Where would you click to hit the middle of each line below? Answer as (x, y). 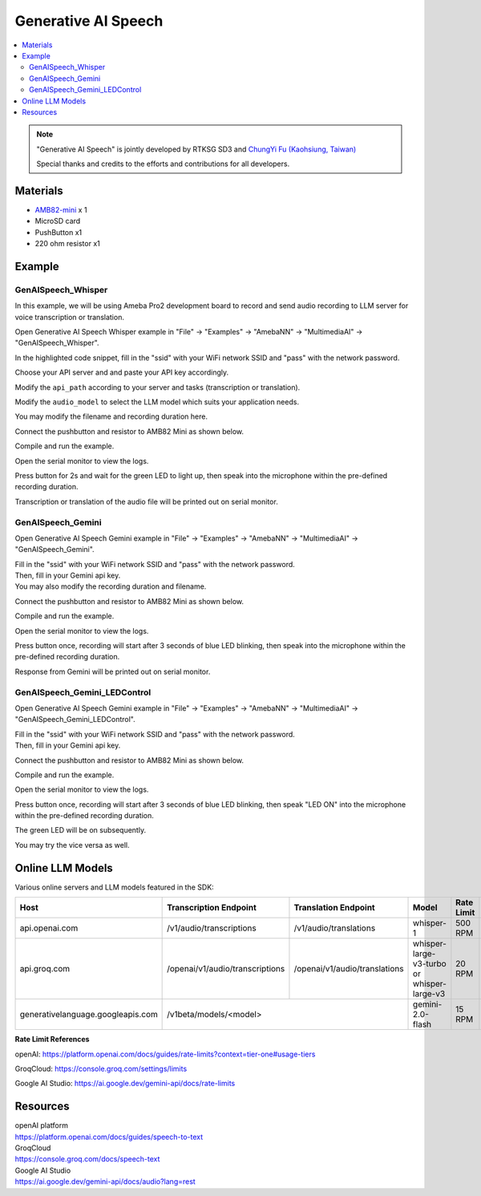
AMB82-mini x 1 (61, 209)
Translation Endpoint (335, 908)
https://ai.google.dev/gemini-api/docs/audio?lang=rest (105, 1182)
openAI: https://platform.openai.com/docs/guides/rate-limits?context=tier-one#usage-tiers (165, 1054)
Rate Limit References (52, 1040)
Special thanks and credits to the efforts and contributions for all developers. (163, 164)
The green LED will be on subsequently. (81, 830)
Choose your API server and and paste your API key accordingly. (122, 372)
